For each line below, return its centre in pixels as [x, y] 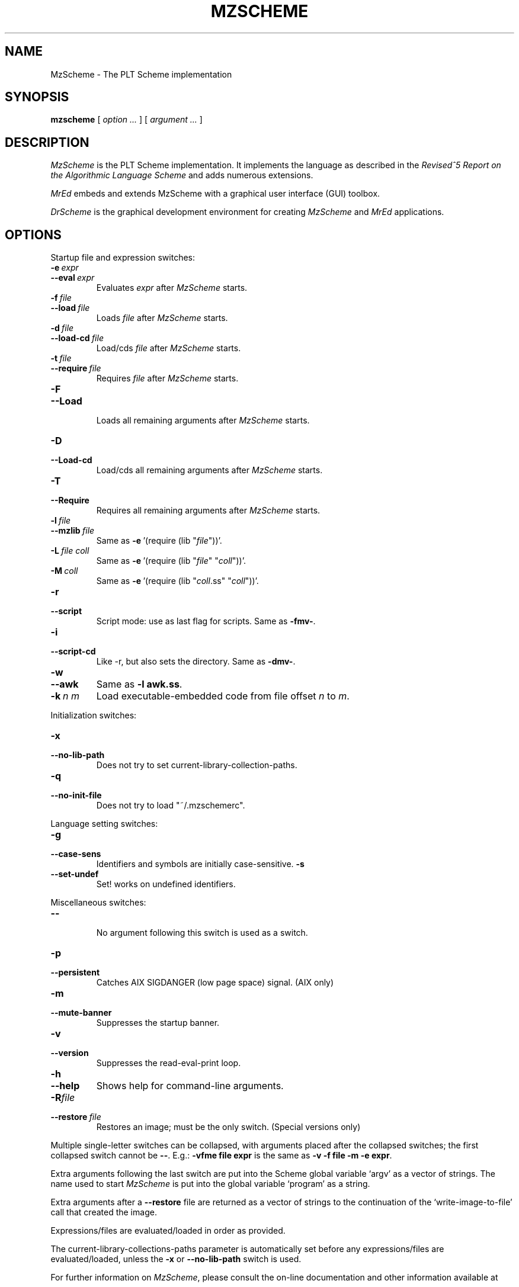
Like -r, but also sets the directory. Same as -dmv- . [196, 662]
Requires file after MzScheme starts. [167, 378]
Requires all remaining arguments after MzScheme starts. [208, 511]
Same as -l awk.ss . [139, 684]
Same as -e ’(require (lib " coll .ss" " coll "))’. [177, 581]
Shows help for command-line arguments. [190, 1086]
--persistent [75, 973]
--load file [70, 308]
